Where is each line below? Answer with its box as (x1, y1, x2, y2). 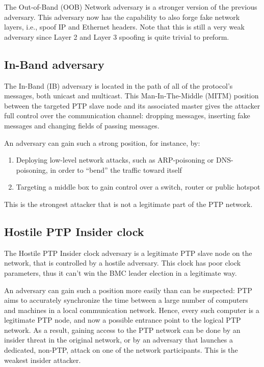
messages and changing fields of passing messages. (4, 120, 160, 130)
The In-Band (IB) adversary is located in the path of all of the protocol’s (4, 80, 233, 91)
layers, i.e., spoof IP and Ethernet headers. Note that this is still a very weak (4, 21, 245, 32)
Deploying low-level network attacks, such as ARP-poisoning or (16, 154, 214, 165)
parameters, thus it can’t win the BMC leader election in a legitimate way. (4, 267, 237, 278)
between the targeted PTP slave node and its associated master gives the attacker (4, 100, 260, 111)
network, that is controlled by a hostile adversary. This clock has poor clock (4, 257, 241, 268)
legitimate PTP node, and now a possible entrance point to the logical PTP (4, 314, 241, 325)
